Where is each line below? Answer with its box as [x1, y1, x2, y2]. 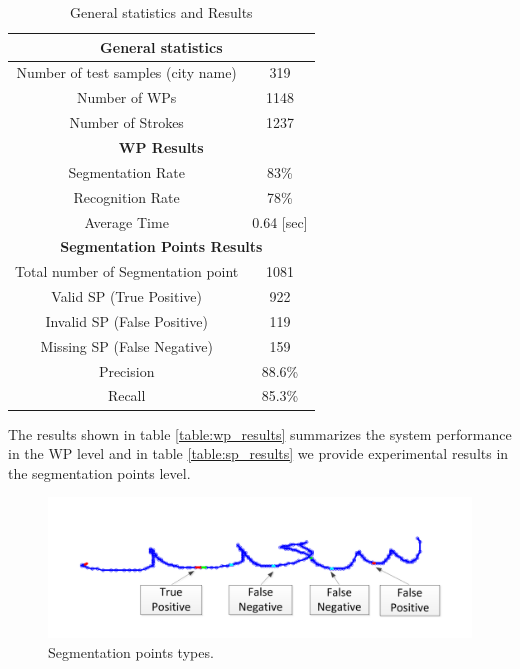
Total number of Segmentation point [15, 261, 239, 282]
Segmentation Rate [68, 161, 185, 182]
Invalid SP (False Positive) [45, 310, 208, 331]
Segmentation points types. [48, 641, 214, 662]
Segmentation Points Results [60, 236, 263, 257]
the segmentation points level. [8, 462, 191, 483]
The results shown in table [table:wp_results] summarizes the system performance [8, 423, 512, 444]
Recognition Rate [73, 186, 180, 207]
